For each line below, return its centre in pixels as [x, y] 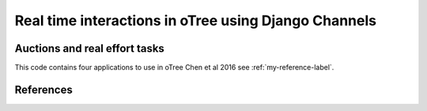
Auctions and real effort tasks [90, 48]
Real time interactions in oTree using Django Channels [196, 20]
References [43, 89]
